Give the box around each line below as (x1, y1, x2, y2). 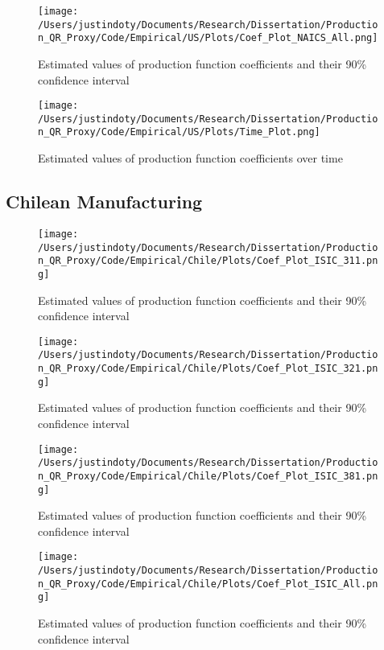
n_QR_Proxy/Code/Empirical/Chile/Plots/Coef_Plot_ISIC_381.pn (38, 470, 378, 482)
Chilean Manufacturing (6, 189, 203, 214)
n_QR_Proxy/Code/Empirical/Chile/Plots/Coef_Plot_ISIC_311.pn (38, 255, 378, 267)
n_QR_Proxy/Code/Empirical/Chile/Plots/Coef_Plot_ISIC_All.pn (38, 578, 378, 590)
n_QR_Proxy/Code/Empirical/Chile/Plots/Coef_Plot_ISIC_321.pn (38, 363, 378, 375)
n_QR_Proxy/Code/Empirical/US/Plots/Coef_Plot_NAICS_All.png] (38, 32, 378, 44)
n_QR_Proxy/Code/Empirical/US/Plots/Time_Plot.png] (38, 126, 320, 138)
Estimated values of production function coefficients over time (38, 150, 343, 167)
